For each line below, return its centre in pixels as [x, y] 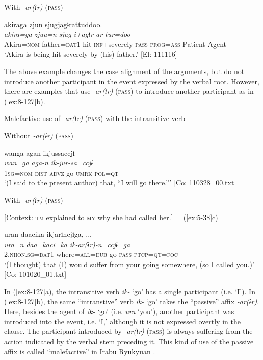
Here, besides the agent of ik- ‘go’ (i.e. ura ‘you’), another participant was [119, 311]
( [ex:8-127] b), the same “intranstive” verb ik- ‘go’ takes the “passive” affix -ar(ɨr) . [132, 301]
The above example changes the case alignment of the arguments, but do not [124, 71]
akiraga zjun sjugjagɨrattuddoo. [53, 24]
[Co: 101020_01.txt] [35, 274]
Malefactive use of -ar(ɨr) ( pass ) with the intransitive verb [95, 118]
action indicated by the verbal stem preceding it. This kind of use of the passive [129, 341]
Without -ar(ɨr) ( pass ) [39, 135]
